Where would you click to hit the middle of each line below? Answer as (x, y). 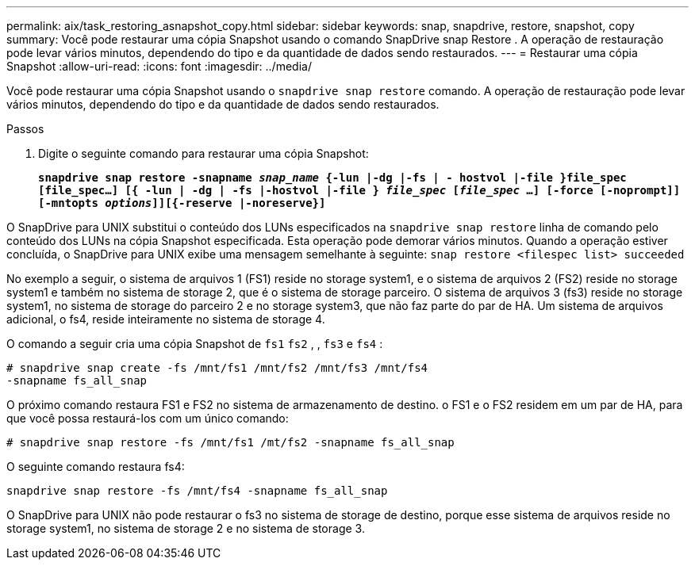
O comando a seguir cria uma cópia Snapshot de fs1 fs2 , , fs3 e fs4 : (195, 344)
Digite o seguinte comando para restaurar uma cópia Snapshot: (204, 153)
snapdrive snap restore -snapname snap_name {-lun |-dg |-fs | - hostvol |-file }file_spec (332, 178)
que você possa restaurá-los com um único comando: (148, 418)
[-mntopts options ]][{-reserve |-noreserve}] (182, 203)
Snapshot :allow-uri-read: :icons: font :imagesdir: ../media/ (159, 66)
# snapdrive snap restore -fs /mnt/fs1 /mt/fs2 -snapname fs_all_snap (230, 442)
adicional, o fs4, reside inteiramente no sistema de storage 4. (166, 319)
